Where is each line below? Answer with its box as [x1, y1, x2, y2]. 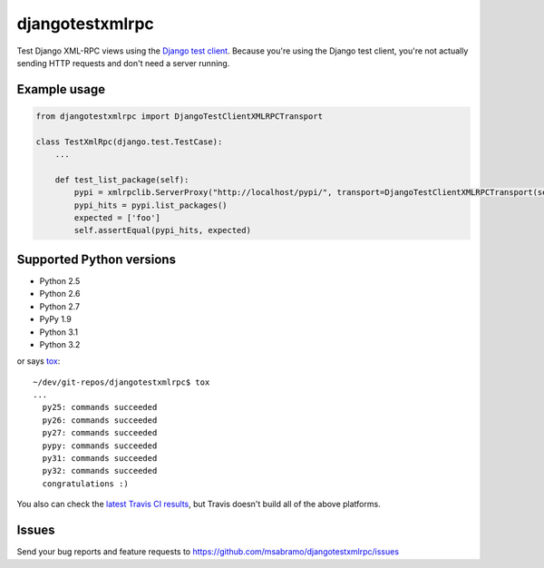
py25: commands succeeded [42, 402, 158, 413]
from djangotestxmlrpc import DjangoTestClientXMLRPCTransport [35, 111, 324, 122]
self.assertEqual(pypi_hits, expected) [73, 225, 251, 236]
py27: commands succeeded [42, 427, 158, 438]
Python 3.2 [39, 338, 81, 349]
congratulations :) [42, 478, 129, 489]
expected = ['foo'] [73, 213, 160, 223]
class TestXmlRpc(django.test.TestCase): [35, 136, 223, 147]
